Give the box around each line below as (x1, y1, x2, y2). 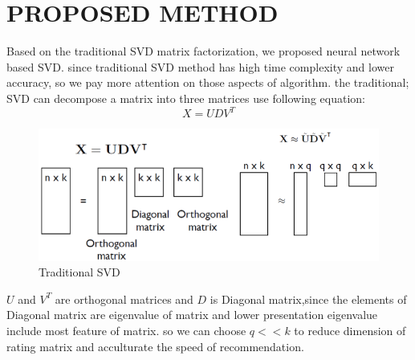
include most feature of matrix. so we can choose (6, 322, 246, 339)
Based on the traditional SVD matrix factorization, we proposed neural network (6, 43, 401, 59)
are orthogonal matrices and (55, 290, 193, 307)
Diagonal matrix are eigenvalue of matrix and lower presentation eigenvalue (6, 306, 378, 323)
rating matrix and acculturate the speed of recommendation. (6, 337, 304, 354)
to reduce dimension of (294, 322, 406, 339)
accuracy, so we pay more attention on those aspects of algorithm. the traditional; (6, 74, 409, 91)
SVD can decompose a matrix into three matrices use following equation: (6, 89, 365, 106)
